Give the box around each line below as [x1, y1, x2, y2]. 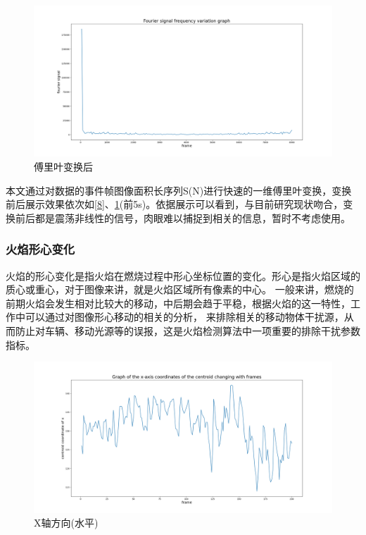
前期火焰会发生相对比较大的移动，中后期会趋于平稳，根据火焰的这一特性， [6, 295, 351, 310]
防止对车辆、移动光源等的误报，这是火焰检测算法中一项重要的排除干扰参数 [15, 324, 360, 338]
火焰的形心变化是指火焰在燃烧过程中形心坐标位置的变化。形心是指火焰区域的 [6, 268, 360, 283]
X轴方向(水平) [34, 515, 99, 530]
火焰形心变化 [6, 240, 75, 258]
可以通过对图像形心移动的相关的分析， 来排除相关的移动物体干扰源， [25, 309, 344, 324]
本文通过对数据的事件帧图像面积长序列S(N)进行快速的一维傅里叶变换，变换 [6, 183, 352, 197]
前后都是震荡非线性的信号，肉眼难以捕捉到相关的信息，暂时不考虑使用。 [15, 210, 351, 225]
